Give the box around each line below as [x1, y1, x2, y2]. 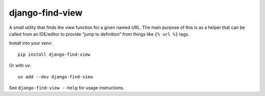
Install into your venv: [9, 40, 53, 46]
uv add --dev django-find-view [18, 74, 93, 79]
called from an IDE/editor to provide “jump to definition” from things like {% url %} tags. [9, 31, 189, 37]
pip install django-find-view [18, 51, 91, 57]
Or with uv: [9, 63, 31, 69]
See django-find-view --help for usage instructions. [9, 85, 125, 91]
